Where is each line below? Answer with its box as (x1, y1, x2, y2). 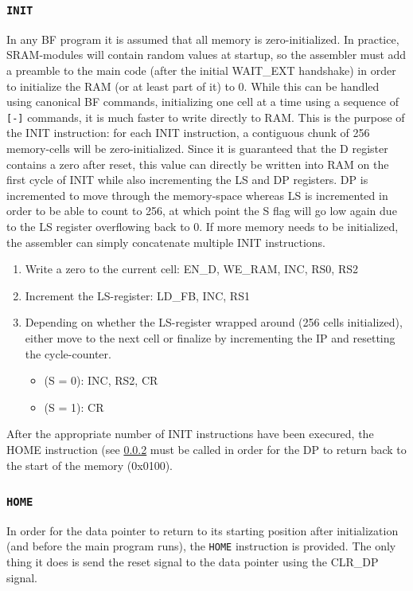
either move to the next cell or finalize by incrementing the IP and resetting (25, 329, 395, 346)
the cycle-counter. (25, 345, 111, 362)
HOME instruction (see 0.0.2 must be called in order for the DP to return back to (6, 440, 407, 457)
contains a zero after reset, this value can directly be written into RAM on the (6, 155, 389, 172)
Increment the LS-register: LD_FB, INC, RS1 (25, 287, 250, 303)
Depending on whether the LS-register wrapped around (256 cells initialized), (25, 314, 403, 331)
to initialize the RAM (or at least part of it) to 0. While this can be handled (6, 77, 380, 94)
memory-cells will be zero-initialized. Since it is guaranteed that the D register (6, 140, 388, 156)
